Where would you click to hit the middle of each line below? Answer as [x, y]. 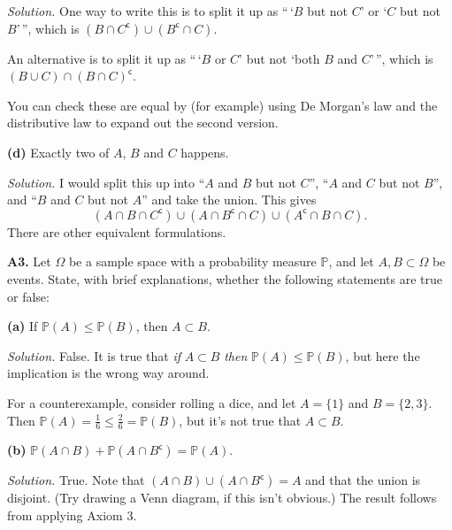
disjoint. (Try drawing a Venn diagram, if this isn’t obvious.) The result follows [222, 498]
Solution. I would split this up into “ [106, 182]
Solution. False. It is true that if [94, 355]
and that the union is [363, 480]
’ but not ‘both [280, 58]
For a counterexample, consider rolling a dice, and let [152, 402]
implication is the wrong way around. [108, 373]
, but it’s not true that [240, 420]
